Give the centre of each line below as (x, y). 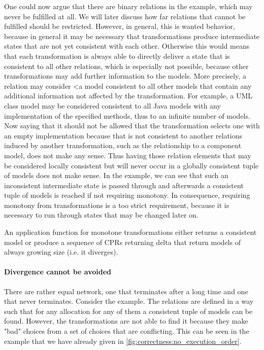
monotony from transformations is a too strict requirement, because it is (117, 205)
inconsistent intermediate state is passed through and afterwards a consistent (124, 185)
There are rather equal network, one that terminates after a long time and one (126, 291)
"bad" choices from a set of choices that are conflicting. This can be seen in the (127, 331)
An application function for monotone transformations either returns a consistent (130, 232)
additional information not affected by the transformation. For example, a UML (128, 96)
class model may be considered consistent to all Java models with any (112, 105)
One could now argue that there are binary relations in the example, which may (128, 6)
